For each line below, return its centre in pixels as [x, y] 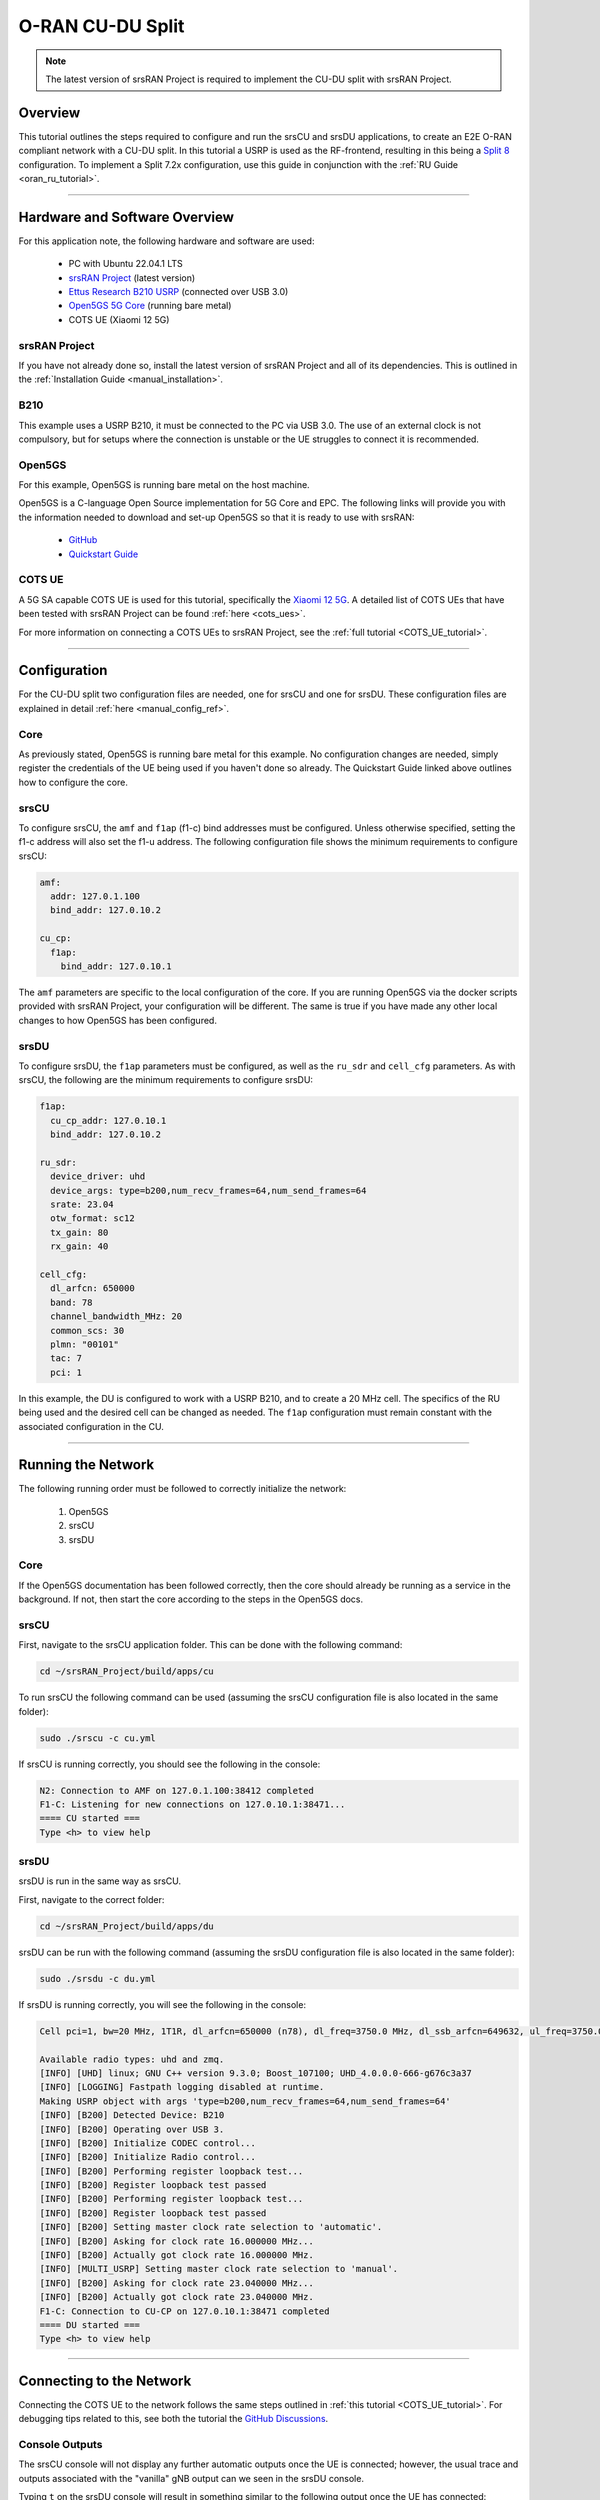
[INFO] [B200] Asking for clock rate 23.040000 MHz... [176, 2283]
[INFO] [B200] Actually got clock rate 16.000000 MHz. [176, 2255]
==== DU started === [89, 2324]
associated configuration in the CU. [91, 1426]
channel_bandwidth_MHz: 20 [116, 1316]
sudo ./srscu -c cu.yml [98, 1738]
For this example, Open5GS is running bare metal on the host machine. [164, 485]
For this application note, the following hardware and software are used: [166, 241]
